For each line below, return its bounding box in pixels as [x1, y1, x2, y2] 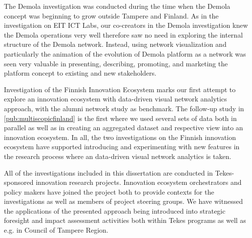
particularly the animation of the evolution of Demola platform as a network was [4, 48, 246, 59]
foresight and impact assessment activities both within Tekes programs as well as [4, 215, 246, 225]
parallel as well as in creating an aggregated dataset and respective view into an [4, 122, 243, 133]
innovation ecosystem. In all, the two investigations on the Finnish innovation [4, 132, 236, 142]
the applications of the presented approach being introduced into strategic [4, 205, 226, 216]
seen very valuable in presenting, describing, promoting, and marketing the [4, 58, 228, 68]
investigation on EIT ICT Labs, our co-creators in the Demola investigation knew [4, 20, 248, 30]
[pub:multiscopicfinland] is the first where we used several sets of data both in [4, 113, 237, 123]
